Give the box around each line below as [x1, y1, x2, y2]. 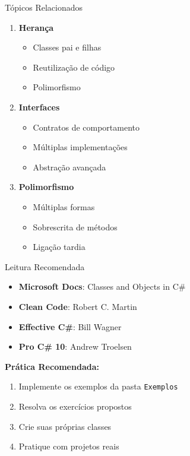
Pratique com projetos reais [18, 440, 119, 452]
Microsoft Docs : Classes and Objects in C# [18, 280, 186, 293]
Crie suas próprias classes [18, 420, 112, 432]
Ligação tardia [33, 240, 85, 253]
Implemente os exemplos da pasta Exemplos [18, 380, 178, 392]
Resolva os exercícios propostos [18, 400, 132, 412]
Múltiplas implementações [33, 141, 128, 153]
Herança [18, 21, 54, 33]
